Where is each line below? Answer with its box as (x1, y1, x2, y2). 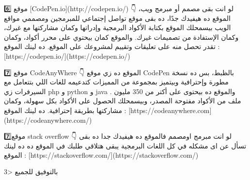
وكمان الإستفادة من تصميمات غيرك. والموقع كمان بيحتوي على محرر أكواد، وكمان (4, 32, 239, 42)
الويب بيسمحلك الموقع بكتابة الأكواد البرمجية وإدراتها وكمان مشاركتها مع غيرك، (4, 22, 231, 33)
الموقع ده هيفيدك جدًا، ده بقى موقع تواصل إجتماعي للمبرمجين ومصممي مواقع (4, 13, 231, 23)
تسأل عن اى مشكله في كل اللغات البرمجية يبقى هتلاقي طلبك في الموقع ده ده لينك (4, 140, 247, 150)
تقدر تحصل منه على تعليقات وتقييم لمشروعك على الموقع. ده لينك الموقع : (4, 41, 220, 51)
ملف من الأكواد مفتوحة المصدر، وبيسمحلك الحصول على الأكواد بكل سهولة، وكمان (4, 96, 241, 106)
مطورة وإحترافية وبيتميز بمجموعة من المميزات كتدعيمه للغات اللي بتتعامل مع (4, 77, 229, 87)
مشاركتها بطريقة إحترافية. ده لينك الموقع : (4, 105, 126, 115)
